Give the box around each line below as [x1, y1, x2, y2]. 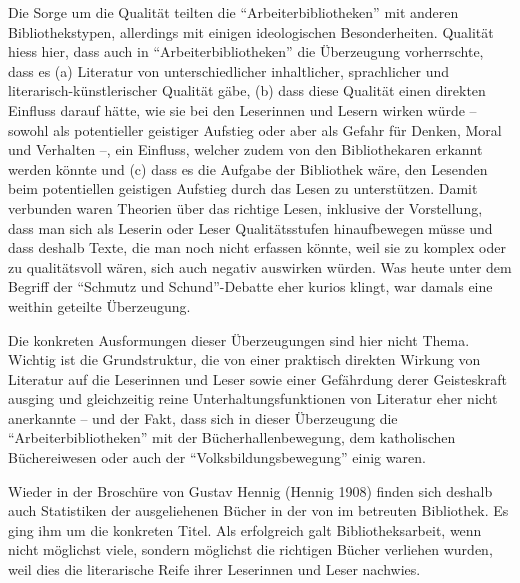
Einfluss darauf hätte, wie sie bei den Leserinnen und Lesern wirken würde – [8, 99, 477, 120]
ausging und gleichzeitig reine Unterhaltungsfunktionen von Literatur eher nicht [8, 388, 498, 409]
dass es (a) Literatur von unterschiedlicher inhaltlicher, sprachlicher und [8, 60, 450, 81]
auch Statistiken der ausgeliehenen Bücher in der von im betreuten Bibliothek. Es [8, 500, 509, 521]
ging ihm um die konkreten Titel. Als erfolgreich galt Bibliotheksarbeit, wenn [8, 519, 482, 540]
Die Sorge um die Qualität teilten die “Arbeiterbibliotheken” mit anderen [8, 2, 459, 22]
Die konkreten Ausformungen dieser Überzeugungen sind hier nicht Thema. [8, 329, 470, 350]
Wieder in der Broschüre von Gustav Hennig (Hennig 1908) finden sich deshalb [8, 480, 493, 501]
